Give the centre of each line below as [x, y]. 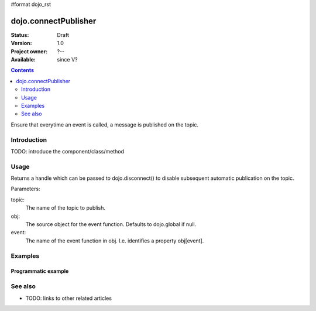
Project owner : [29, 51]
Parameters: [25, 189]
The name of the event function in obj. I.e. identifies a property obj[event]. [115, 241]
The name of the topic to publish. [65, 208]
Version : [21, 43]
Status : [20, 35]
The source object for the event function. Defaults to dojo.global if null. [111, 224]
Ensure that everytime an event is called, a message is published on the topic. [105, 124]
